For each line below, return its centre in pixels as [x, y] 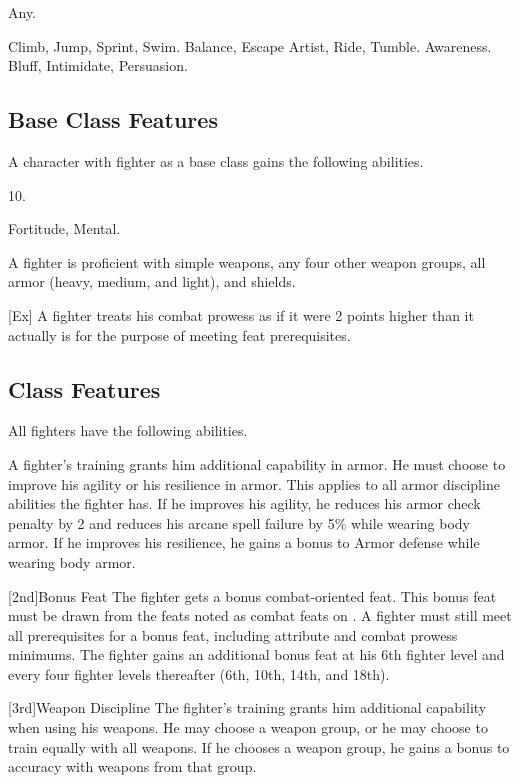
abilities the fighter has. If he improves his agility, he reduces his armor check [244, 503]
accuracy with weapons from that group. [132, 766]
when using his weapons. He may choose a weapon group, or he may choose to [248, 727]
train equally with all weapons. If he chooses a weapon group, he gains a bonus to [259, 746]
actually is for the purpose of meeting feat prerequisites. [179, 334]
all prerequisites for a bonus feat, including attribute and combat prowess [233, 634]
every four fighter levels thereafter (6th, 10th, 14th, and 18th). [199, 673]
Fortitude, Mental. [64, 228]
